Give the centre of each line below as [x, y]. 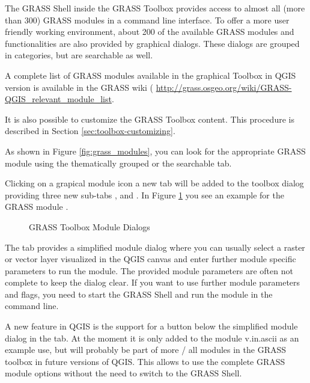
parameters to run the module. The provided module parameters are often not [149, 270]
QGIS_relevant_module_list [58, 99]
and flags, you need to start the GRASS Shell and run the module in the [139, 294]
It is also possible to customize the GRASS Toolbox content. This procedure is [150, 119]
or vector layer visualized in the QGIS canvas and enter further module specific [150, 259]
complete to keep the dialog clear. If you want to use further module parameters [153, 282]
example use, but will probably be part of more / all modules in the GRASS [146, 350]
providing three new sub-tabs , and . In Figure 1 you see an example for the [144, 195]
